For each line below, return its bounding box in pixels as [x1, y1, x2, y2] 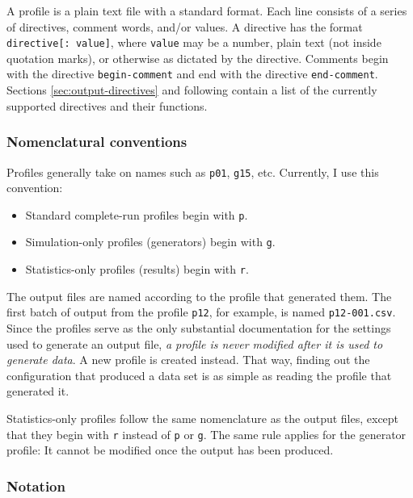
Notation [6, 475, 65, 496]
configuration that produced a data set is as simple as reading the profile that [6, 366, 392, 383]
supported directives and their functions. [6, 97, 208, 114]
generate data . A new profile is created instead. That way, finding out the [6, 351, 370, 368]
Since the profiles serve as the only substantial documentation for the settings [6, 319, 391, 336]
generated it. [6, 383, 70, 400]
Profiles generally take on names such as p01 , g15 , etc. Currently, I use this [6, 163, 379, 180]
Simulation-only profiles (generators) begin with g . [25, 233, 276, 250]
